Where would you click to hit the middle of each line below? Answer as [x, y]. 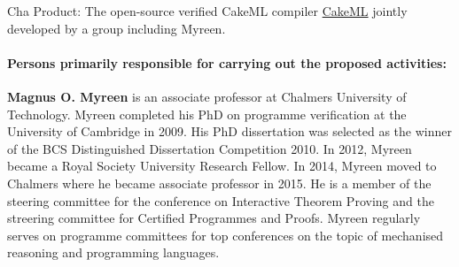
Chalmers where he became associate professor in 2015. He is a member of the [219, 183]
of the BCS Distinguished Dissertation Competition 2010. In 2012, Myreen [210, 148]
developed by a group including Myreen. [117, 28]
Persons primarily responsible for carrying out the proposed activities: [227, 62]
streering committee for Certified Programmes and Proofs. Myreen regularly [214, 218]
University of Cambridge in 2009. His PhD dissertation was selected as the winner [229, 131]
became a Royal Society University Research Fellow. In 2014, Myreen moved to [222, 166]
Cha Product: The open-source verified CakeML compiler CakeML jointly [207, 11]
